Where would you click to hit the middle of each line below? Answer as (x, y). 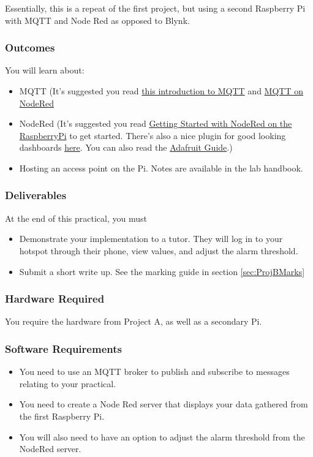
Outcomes (30, 47)
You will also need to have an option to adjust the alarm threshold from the (162, 436)
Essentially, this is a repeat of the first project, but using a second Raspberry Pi (155, 8)
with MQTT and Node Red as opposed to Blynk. (97, 20)
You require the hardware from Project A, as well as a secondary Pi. (134, 321)
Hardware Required (55, 299)
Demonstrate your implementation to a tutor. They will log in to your (151, 239)
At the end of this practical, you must (76, 218)
